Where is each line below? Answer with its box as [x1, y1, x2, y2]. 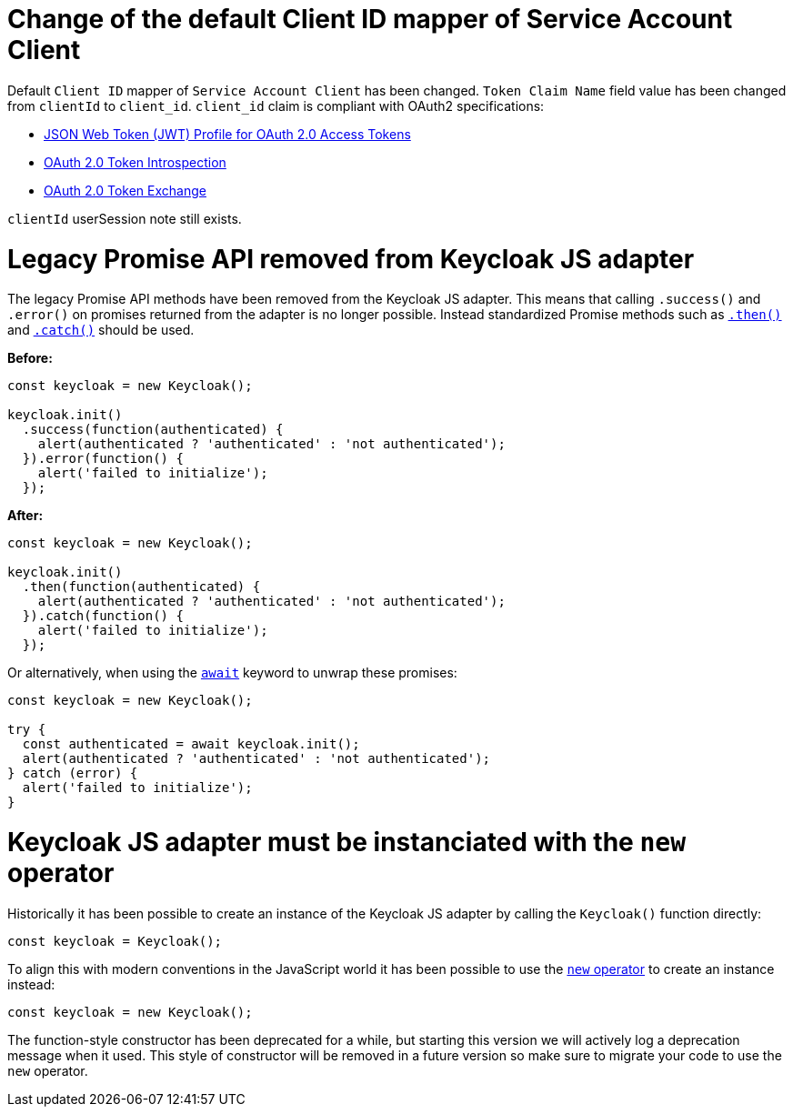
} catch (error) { [7, 766, 138, 781]
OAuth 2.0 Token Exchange [44, 182, 206, 198]
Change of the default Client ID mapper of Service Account [7, 4, 733, 35]
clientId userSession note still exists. [7, 210, 242, 226]
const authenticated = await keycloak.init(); [22, 737, 360, 752]
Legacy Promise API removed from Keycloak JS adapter [7, 243, 695, 275]
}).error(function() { [22, 451, 184, 467]
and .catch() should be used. [7, 322, 195, 338]
